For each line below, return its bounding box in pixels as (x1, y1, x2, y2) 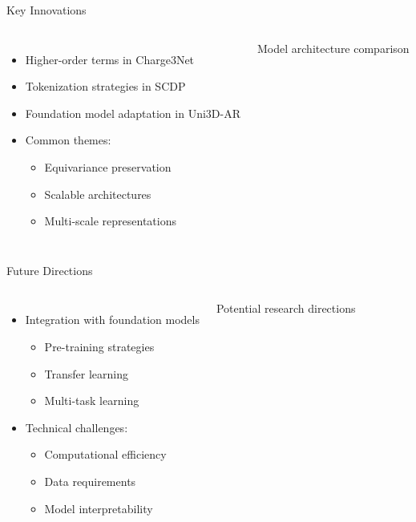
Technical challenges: (25, 419, 128, 435)
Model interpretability (44, 500, 153, 516)
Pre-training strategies (44, 338, 155, 354)
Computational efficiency (44, 446, 167, 463)
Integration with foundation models (25, 311, 200, 328)
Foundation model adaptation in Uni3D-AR (25, 104, 240, 121)
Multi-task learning (44, 392, 139, 409)
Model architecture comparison (257, 39, 410, 56)
